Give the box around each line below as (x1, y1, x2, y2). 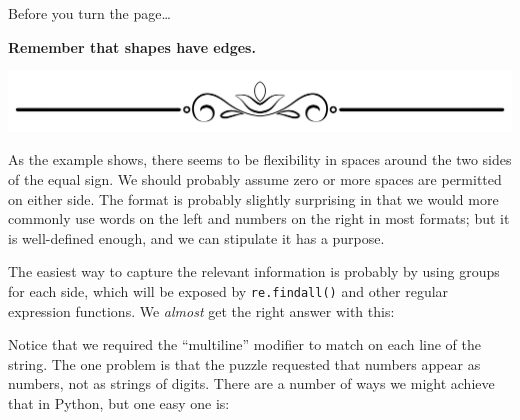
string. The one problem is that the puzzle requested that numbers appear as (8, 353, 481, 374)
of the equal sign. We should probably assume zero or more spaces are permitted (8, 168, 502, 189)
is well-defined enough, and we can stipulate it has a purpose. (8, 227, 385, 248)
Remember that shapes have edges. (8, 36, 256, 57)
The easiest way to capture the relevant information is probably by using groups (8, 261, 500, 282)
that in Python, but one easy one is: (8, 392, 230, 413)
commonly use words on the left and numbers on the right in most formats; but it (8, 208, 510, 229)
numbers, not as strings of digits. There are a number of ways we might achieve (8, 373, 495, 394)
